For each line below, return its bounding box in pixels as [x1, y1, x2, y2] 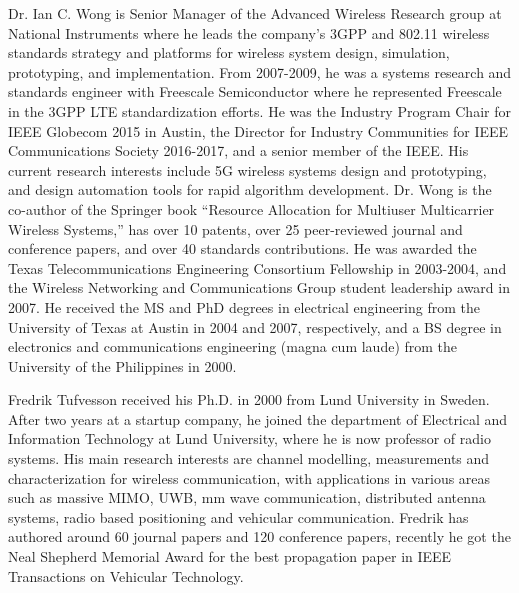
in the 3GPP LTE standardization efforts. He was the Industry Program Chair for [8, 100, 511, 121]
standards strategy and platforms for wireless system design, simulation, [8, 42, 450, 63]
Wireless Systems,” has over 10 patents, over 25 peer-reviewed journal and [8, 218, 463, 239]
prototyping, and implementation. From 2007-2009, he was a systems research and [8, 61, 512, 82]
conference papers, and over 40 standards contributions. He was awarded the [8, 238, 477, 259]
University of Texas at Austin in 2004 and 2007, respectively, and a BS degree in [8, 316, 502, 337]
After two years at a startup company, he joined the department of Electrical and [8, 408, 508, 429]
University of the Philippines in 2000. [8, 355, 237, 376]
